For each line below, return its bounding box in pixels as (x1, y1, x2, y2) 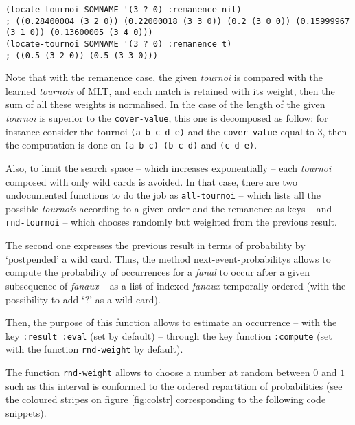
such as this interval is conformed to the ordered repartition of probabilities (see (5, 378, 343, 393)
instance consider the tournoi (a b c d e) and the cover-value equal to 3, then (5, 124, 347, 138)
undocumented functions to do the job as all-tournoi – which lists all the (5, 188, 321, 202)
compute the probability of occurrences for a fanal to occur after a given (5, 265, 310, 279)
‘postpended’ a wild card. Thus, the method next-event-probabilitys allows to (5, 251, 331, 265)
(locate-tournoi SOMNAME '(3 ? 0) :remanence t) (5, 39, 232, 49)
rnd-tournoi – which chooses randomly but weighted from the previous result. (5, 215, 337, 229)
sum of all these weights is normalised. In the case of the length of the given (5, 97, 325, 111)
